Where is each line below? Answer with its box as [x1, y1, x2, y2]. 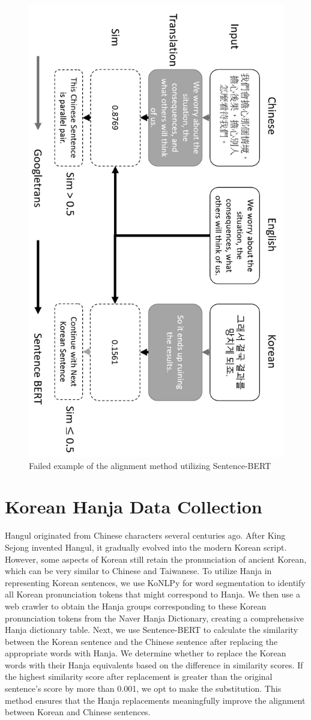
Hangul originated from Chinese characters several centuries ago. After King [5, 529, 286, 542]
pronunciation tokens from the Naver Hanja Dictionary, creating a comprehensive [5, 611, 304, 624]
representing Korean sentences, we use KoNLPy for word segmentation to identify [5, 576, 306, 588]
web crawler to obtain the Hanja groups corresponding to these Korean [5, 599, 267, 612]
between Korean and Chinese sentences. [5, 706, 151, 718]
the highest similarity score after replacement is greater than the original [5, 670, 273, 683]
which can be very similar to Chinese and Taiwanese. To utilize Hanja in [5, 564, 272, 577]
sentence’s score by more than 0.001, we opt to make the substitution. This [5, 682, 282, 695]
